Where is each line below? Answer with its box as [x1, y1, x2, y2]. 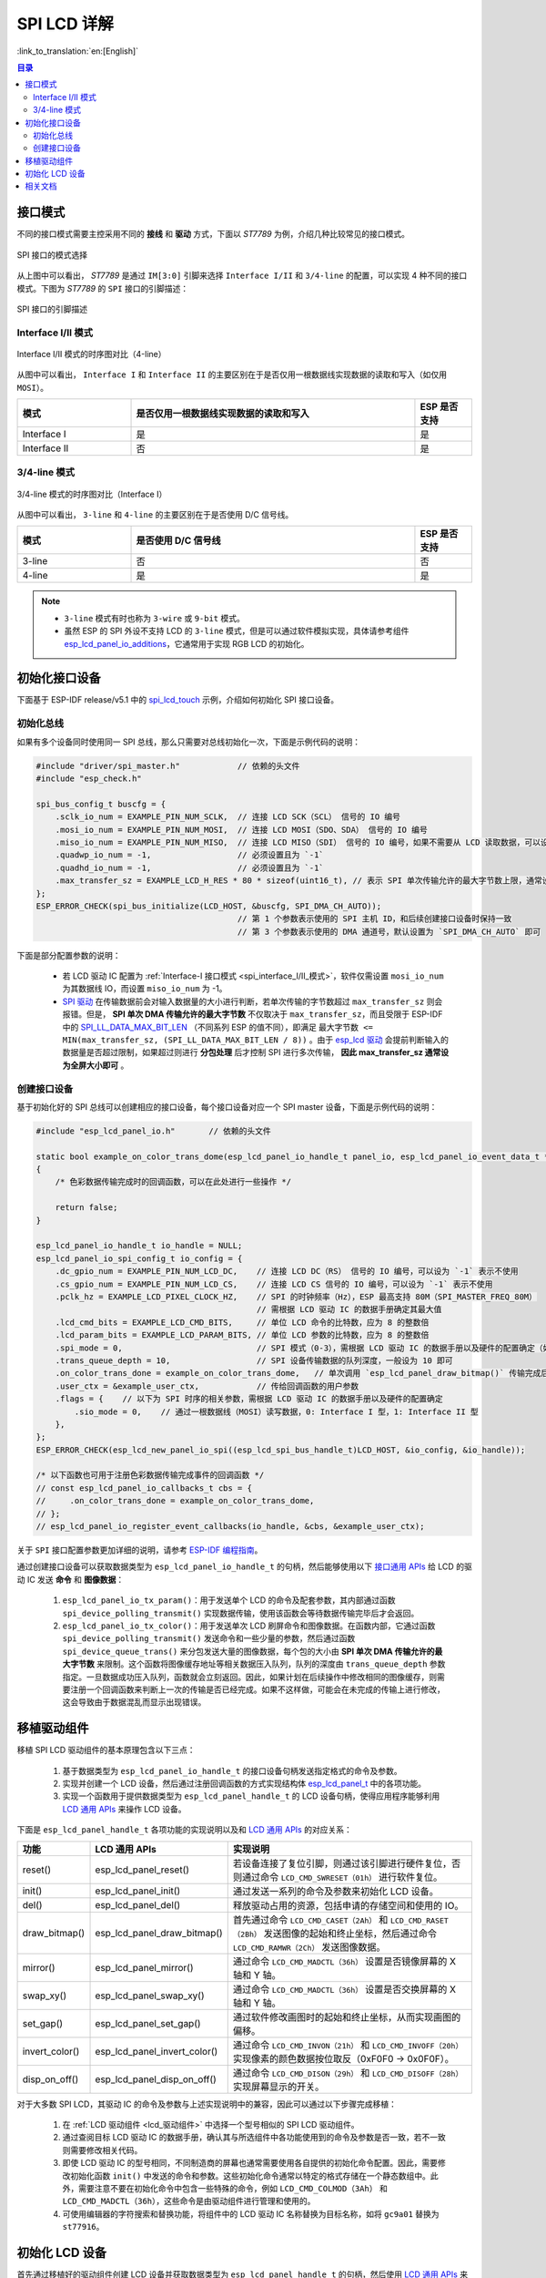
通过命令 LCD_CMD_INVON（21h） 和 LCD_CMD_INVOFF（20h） [232, 2038, 463, 2051]
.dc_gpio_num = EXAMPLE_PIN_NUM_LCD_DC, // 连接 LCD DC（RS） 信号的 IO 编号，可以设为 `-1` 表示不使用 [55, 1267, 519, 1277]
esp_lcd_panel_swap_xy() [95, 1989, 205, 2002]
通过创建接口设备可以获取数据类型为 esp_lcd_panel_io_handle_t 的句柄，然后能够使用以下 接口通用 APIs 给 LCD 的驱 [16, 1561, 472, 1572]
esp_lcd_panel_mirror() [95, 1961, 195, 1974]
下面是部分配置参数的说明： [16, 949, 121, 960]
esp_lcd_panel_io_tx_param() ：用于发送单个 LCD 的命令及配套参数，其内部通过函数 [62, 1595, 396, 1606]
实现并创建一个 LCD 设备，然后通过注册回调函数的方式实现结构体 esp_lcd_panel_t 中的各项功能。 [62, 1778, 427, 1789]
